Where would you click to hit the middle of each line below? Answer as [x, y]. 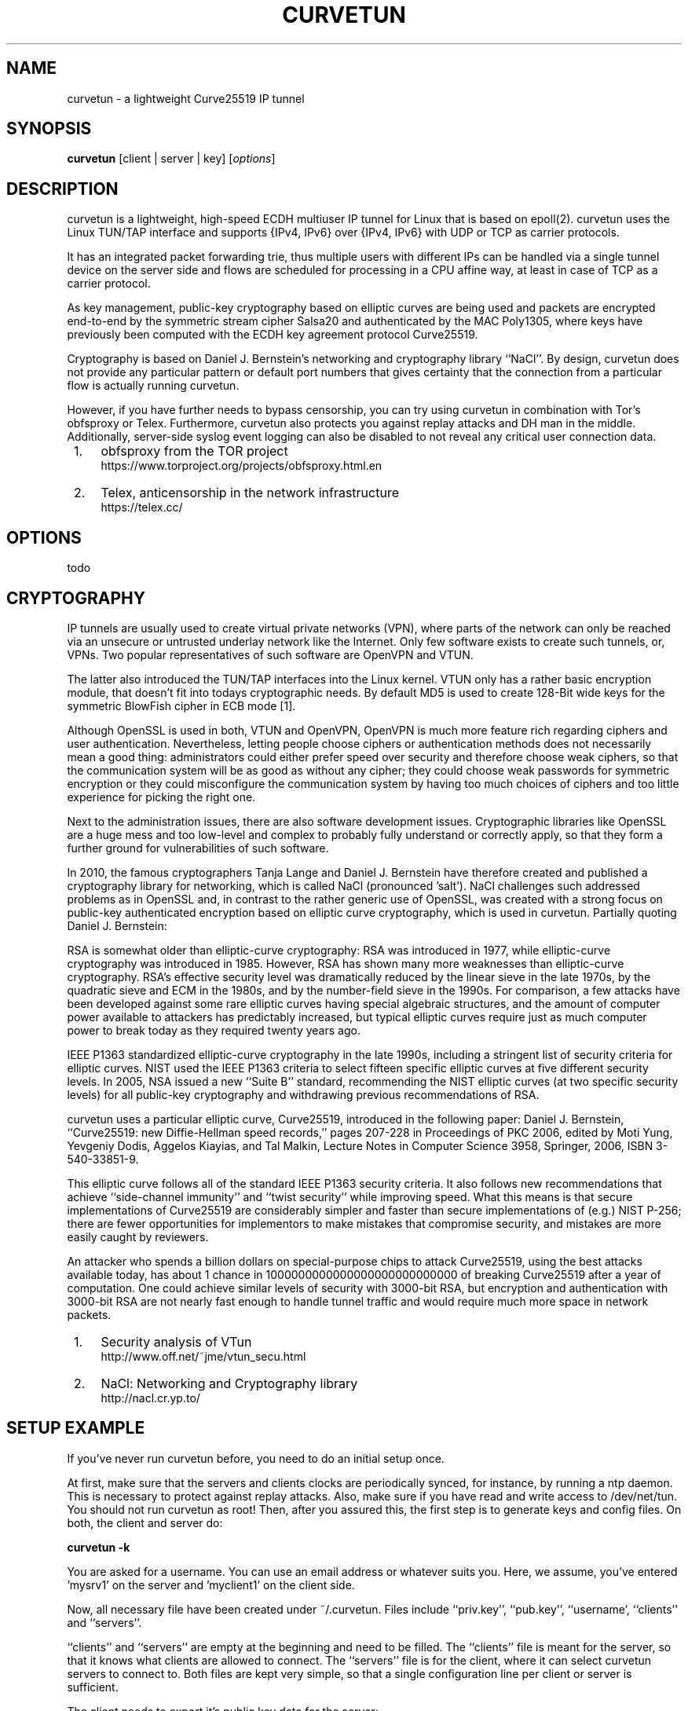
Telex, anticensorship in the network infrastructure [250, 493]
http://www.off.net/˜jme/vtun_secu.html [203, 1356]
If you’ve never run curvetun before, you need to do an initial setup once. [256, 1458]
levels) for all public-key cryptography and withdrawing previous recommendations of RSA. [303, 1094]
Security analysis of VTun [176, 1341]
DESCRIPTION [62, 189]
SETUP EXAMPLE [76, 1428]
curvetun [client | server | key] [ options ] [171, 159]
